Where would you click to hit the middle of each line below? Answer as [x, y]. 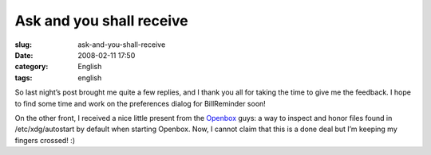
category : [32, 67]
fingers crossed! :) [45, 140]
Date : [24, 55]
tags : [24, 77]
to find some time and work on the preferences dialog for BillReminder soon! [140, 103]
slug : [23, 45]
